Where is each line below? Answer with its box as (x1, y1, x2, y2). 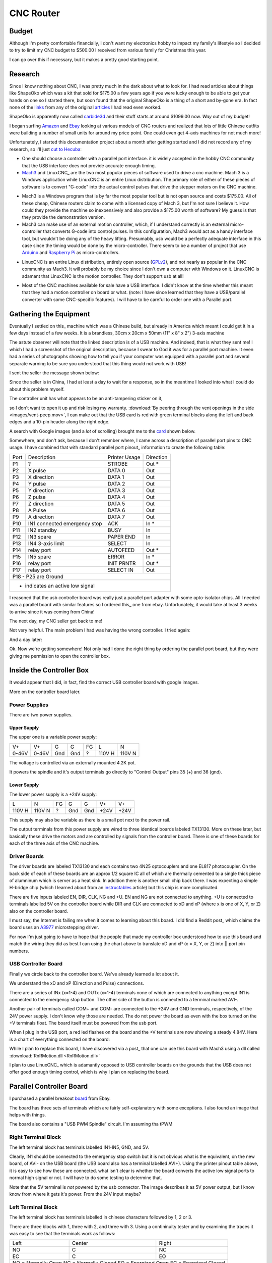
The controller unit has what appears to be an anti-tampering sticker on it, (9, 396, 163, 402)
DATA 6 (107, 507, 125, 514)
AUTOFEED (107, 546, 135, 553)
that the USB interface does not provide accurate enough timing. (22, 162, 156, 169)
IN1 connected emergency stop (28, 520, 102, 527)
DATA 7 (107, 513, 125, 520)
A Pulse (28, 507, 46, 514)
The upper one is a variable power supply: (9, 734, 97, 740)
